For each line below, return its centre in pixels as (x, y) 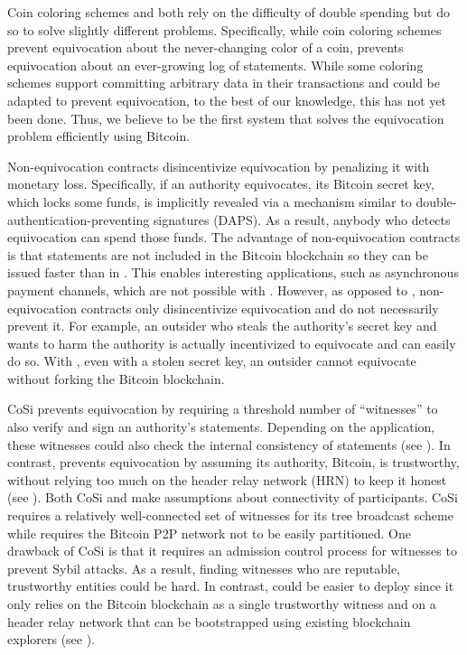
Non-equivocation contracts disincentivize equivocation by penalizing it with (219, 166)
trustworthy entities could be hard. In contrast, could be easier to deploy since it (231, 586)
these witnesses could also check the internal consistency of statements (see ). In (229, 444)
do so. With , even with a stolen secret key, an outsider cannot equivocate (212, 361)
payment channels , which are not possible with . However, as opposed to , (211, 290)
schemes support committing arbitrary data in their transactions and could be (224, 83)
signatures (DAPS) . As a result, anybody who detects (302, 219)
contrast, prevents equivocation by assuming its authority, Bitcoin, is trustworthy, (233, 462)
